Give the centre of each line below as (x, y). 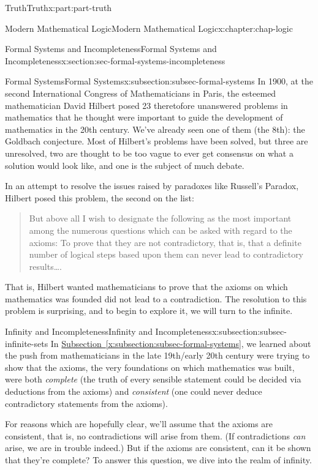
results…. (45, 266)
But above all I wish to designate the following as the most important (160, 218)
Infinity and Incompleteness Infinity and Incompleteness (108, 331)
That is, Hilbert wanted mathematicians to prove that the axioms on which (146, 287)
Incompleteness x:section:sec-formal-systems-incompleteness (115, 60)
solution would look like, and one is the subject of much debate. (125, 165)
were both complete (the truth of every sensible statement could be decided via (153, 379)
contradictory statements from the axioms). (86, 403)
